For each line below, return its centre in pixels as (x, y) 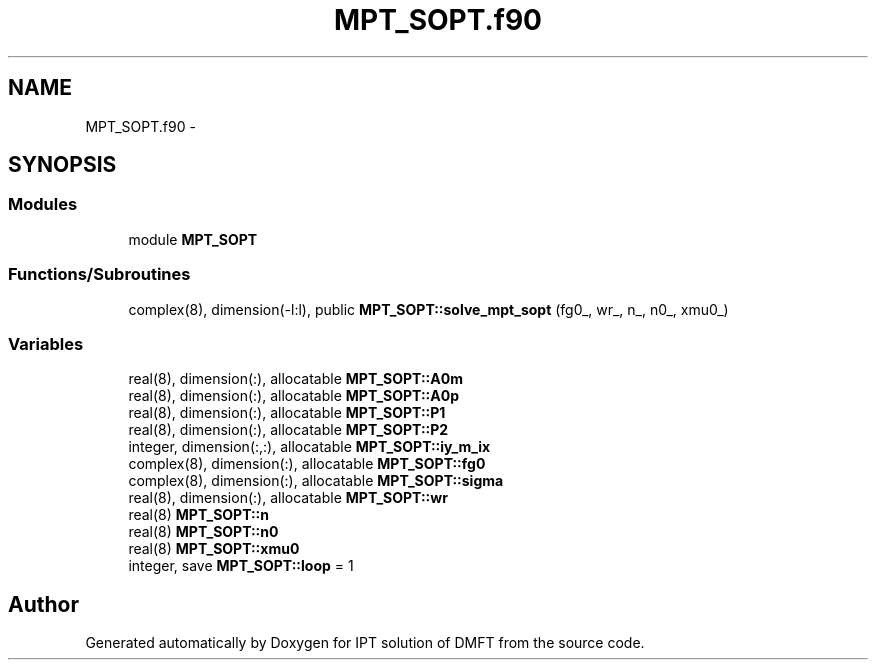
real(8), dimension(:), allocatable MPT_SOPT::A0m (295, 379)
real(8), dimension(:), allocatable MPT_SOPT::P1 (287, 413)
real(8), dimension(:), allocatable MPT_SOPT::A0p (293, 396)
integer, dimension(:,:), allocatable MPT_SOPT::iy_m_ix (309, 447)
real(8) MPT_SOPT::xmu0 (214, 549)
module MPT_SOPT (193, 239)
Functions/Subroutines (99, 274)
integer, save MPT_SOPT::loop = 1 (241, 566)
